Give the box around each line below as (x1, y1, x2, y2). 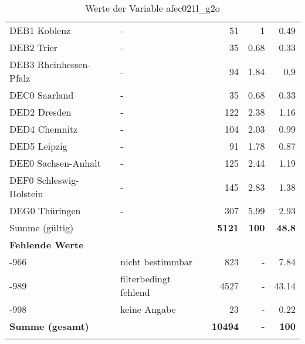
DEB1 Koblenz (9, 23, 71, 37)
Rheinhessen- (37, 58, 91, 71)
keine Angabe (120, 302, 176, 316)
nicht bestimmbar (120, 255, 193, 268)
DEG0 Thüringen (9, 204, 81, 217)
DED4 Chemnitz (9, 122, 78, 136)
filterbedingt (120, 272, 171, 285)
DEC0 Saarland (9, 88, 74, 102)
